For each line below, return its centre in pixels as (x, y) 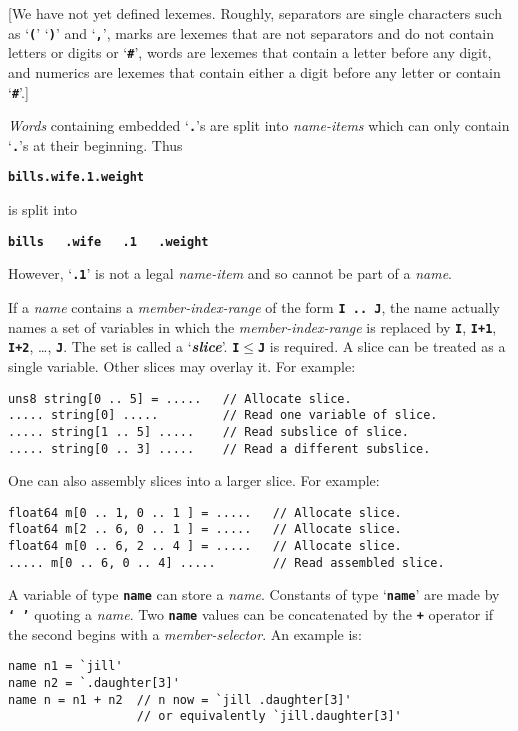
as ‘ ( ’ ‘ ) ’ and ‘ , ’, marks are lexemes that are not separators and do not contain (251, 32)
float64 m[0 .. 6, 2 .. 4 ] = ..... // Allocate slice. (205, 546)
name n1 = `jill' (65, 666)
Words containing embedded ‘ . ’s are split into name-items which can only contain (259, 125)
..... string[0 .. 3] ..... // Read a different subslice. (219, 448)
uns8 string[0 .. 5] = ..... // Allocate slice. (180, 398)
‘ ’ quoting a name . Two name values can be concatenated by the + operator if (251, 614)
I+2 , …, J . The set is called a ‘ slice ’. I (124, 346)
